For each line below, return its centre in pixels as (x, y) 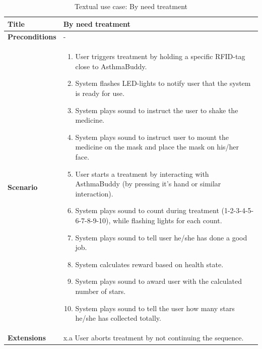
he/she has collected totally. (118, 318)
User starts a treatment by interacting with (142, 173)
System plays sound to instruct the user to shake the (157, 110)
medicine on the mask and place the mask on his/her (157, 147)
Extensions (27, 337)
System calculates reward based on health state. (149, 264)
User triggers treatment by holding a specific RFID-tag (160, 56)
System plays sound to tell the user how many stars (155, 308)
